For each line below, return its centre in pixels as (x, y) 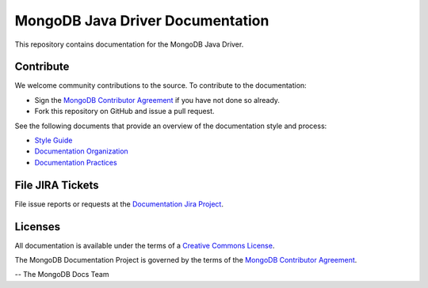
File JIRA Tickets (57, 185)
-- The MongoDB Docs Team (62, 275)
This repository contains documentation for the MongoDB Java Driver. (129, 44)
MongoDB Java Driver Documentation (142, 21)
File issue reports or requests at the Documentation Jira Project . (119, 204)
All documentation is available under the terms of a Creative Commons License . (145, 245)
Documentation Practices (76, 162)
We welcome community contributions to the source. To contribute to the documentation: (160, 85)
